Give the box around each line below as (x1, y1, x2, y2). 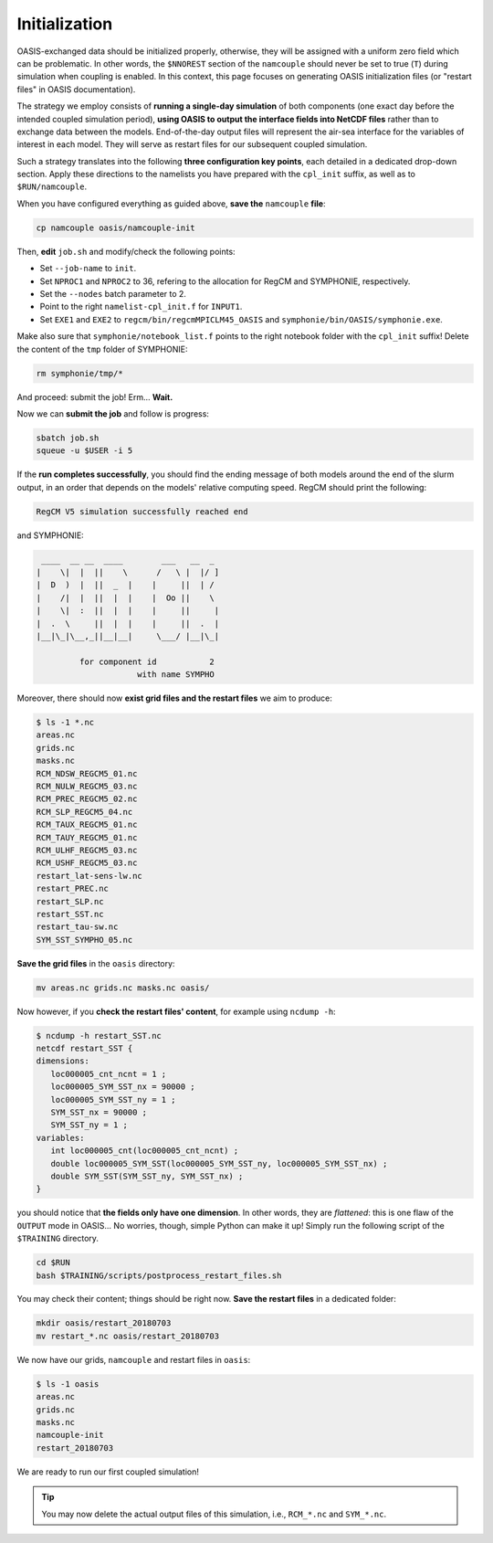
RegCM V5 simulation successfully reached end (36, 506, 248, 516)
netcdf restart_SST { (36, 1043, 133, 1054)
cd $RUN (36, 1257, 70, 1268)
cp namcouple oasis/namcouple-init (36, 222, 195, 233)
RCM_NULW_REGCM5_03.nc (36, 781, 138, 792)
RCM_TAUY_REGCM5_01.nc (36, 832, 138, 842)
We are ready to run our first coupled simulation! (16, 1466, 200, 1477)
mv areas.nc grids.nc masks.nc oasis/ (36, 982, 210, 993)
